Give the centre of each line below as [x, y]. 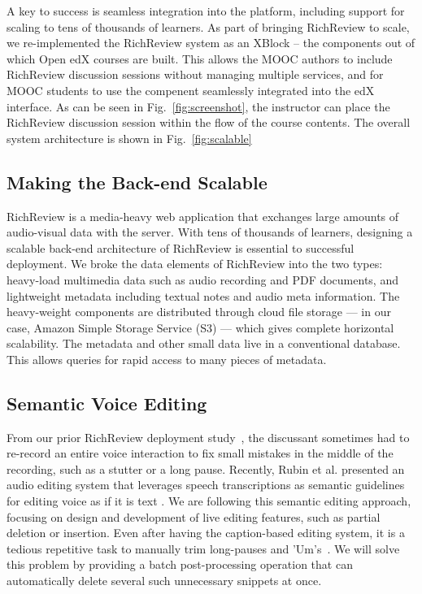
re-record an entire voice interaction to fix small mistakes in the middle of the [200, 453]
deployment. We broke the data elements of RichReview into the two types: [195, 264]
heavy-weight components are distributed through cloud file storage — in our [199, 312]
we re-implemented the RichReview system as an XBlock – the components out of [211, 43]
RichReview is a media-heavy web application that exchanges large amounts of [203, 216]
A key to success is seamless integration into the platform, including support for [206, 11]
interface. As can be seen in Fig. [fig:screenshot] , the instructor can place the [198, 106]
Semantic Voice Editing [107, 403]
